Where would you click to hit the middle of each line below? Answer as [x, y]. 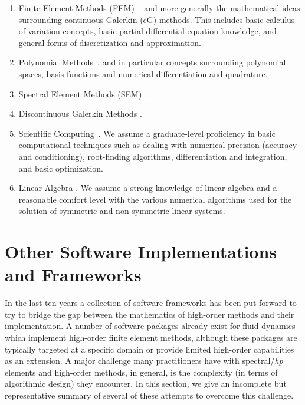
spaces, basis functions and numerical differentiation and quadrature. [143, 73]
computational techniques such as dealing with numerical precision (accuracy [158, 145]
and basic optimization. [61, 168]
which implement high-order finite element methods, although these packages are [151, 337]
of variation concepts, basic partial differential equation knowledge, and [147, 31]
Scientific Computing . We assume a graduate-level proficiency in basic [147, 133]
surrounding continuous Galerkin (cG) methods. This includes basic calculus [157, 19]
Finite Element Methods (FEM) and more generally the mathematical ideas [159, 8]
